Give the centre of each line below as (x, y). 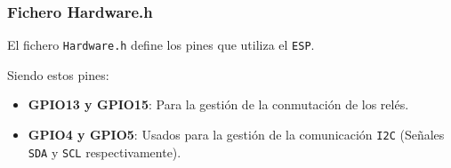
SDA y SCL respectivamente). (105, 152)
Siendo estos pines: (58, 74)
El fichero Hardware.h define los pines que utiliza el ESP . (161, 45)
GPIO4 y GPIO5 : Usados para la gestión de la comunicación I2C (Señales (236, 135)
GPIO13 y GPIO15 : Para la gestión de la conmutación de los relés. (218, 104)
